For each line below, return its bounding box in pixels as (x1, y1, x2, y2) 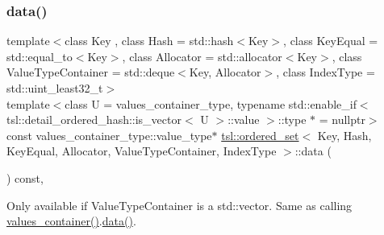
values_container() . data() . (6, 212, 136, 229)
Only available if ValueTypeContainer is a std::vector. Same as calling (6, 196, 353, 213)
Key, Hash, (317, 126, 372, 143)
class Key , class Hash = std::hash (65, 32, 234, 49)
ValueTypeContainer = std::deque (6, 64, 175, 80)
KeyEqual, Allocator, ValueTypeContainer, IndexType (6, 142, 277, 159)
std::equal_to (6, 47, 73, 64)
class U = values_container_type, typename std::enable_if (65, 95, 357, 112)
